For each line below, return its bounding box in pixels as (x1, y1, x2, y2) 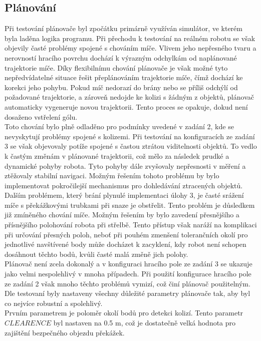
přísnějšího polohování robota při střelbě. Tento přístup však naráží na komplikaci (5, 219, 257, 230)
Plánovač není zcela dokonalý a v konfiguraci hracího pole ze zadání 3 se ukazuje (5, 258, 252, 269)
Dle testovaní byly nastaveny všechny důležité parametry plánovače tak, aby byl (5, 288, 250, 298)
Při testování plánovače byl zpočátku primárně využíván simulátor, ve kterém (5, 23, 242, 34)
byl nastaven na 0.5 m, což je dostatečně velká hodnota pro (53, 317, 236, 328)
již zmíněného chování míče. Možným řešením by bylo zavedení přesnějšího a (5, 209, 239, 220)
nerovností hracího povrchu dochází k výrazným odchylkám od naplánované (5, 52, 237, 63)
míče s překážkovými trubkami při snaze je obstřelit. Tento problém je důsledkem (5, 199, 255, 210)
